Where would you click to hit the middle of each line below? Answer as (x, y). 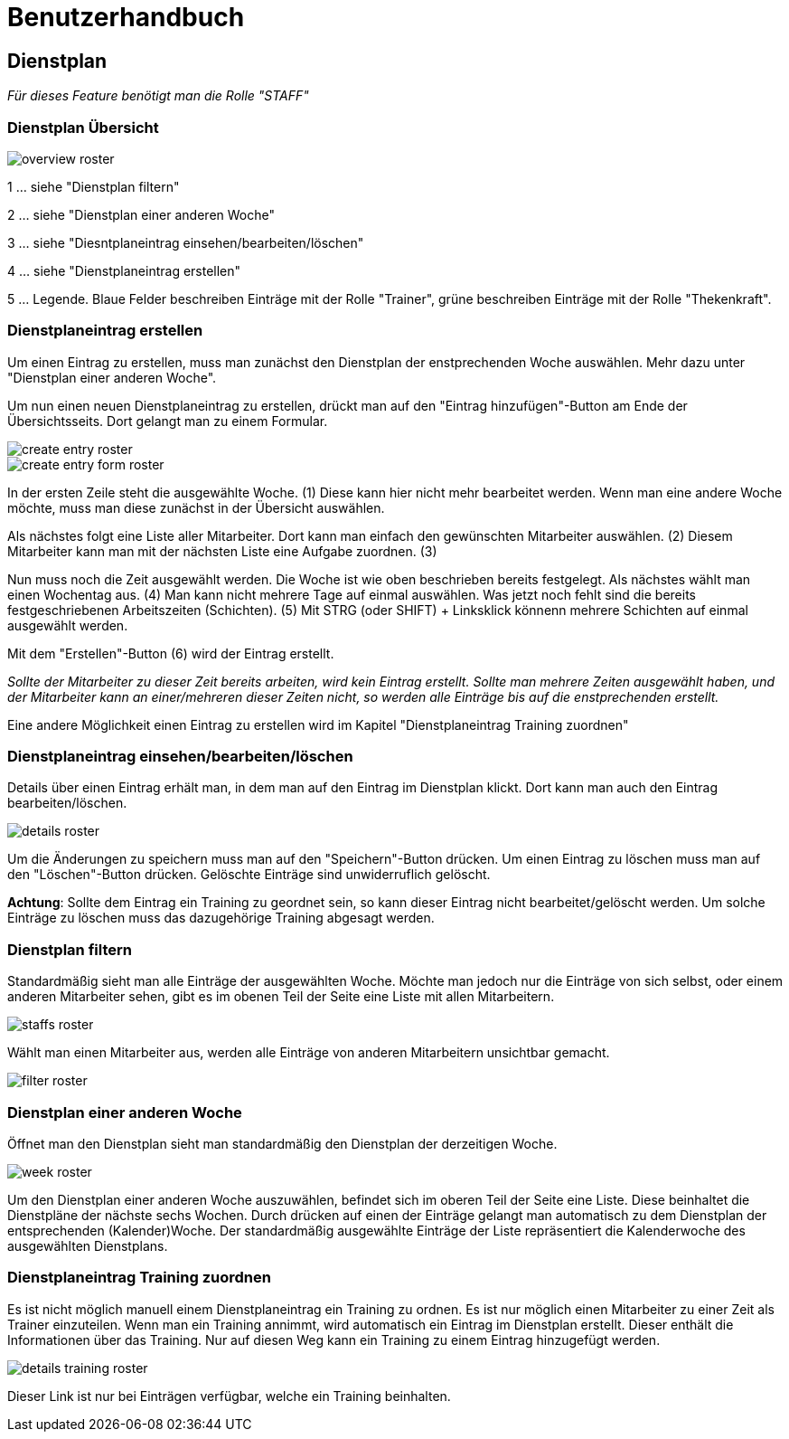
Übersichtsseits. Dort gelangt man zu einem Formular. (168, 421)
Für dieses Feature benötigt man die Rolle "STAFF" (158, 96)
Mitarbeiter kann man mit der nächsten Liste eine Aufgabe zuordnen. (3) (222, 551)
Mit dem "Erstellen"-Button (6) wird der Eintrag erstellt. (171, 653)
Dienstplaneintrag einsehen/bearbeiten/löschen (180, 757)
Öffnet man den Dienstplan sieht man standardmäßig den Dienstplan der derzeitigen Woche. (282, 1143)
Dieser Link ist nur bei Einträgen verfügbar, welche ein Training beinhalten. (229, 1396)
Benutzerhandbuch (126, 17)
